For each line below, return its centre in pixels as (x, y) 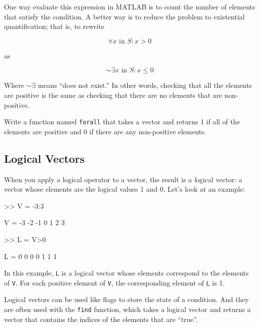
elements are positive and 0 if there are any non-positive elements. (105, 131)
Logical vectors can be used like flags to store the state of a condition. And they (127, 299)
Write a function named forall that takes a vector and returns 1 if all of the (122, 122)
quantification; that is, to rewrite (54, 26)
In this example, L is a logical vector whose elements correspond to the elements (127, 273)
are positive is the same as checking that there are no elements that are (113, 95)
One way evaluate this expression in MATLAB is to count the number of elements (130, 6)
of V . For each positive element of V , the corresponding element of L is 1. (115, 282)
